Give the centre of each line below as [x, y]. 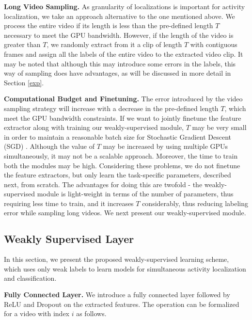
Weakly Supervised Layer [69, 239]
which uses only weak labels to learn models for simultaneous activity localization [125, 268]
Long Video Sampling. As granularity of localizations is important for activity [125, 6]
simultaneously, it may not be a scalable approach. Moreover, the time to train [121, 155]
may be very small [219, 127]
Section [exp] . [24, 82]
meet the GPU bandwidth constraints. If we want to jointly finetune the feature [123, 118]
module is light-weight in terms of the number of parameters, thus [135, 194]
